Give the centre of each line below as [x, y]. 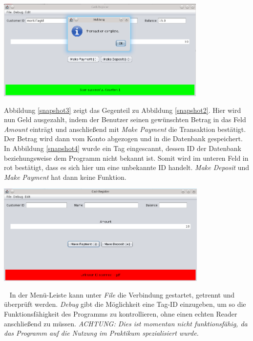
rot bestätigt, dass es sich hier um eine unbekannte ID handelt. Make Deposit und [126, 167]
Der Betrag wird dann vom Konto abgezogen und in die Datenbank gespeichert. [123, 139]
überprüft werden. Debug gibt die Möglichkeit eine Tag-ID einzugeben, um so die [125, 304]
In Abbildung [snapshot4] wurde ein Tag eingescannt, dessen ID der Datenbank [123, 148]
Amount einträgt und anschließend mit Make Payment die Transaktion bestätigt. [125, 129]
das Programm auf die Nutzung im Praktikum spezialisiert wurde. [101, 333]
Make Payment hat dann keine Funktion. [65, 177]
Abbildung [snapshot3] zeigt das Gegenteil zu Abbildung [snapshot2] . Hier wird [123, 110]
